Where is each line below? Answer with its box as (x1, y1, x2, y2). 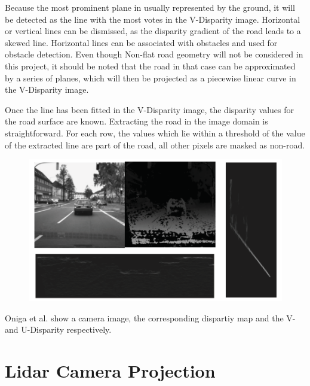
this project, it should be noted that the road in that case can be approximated (5, 59, 296, 72)
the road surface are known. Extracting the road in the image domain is (5, 115, 268, 127)
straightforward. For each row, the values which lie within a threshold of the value (5, 126, 305, 139)
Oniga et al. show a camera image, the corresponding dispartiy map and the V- (5, 311, 296, 324)
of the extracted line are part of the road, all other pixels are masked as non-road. (5, 138, 305, 151)
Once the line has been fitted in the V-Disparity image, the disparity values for (5, 103, 294, 116)
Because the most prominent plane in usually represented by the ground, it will (5, 1, 295, 13)
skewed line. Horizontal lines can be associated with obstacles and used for (5, 36, 278, 48)
